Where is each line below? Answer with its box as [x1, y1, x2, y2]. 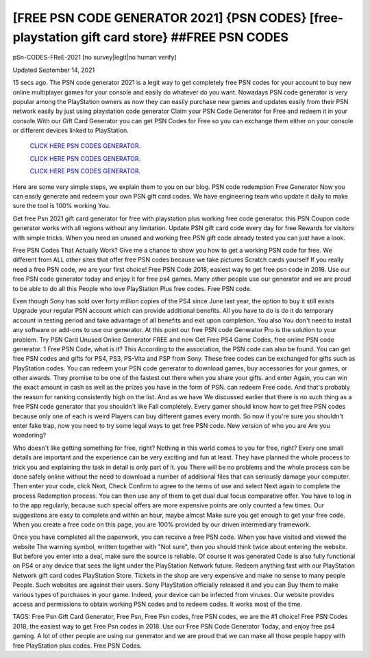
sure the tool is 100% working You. [12, 202, 111, 210]
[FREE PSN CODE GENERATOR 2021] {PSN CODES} [12, 10, 308, 25]
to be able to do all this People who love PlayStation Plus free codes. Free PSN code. [12, 284, 252, 292]
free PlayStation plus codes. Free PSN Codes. [12, 641, 142, 650]
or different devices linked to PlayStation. [12, 127, 129, 135]
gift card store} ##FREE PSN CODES [81, 29, 289, 45]
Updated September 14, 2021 [12, 66, 95, 74]
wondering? [12, 431, 47, 440]
